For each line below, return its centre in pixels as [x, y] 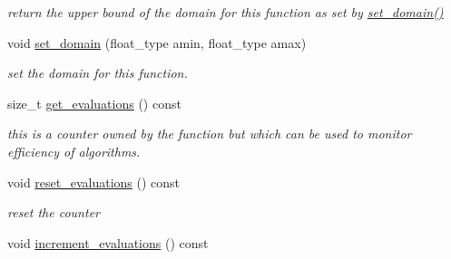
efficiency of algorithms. [74, 151]
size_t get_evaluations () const [94, 103]
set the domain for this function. [98, 73]
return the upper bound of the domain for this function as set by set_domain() [225, 12]
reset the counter [54, 212]
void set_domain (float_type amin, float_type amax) [157, 42]
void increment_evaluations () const [108, 242]
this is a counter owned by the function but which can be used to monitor [210, 134]
